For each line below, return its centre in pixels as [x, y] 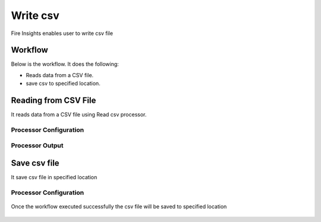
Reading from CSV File [53, 101]
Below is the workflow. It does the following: [65, 64]
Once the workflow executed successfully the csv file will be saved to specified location [119, 207]
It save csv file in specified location [54, 177]
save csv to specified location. [63, 84]
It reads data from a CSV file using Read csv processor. [79, 115]
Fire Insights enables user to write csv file [62, 33]
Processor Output [37, 145]
